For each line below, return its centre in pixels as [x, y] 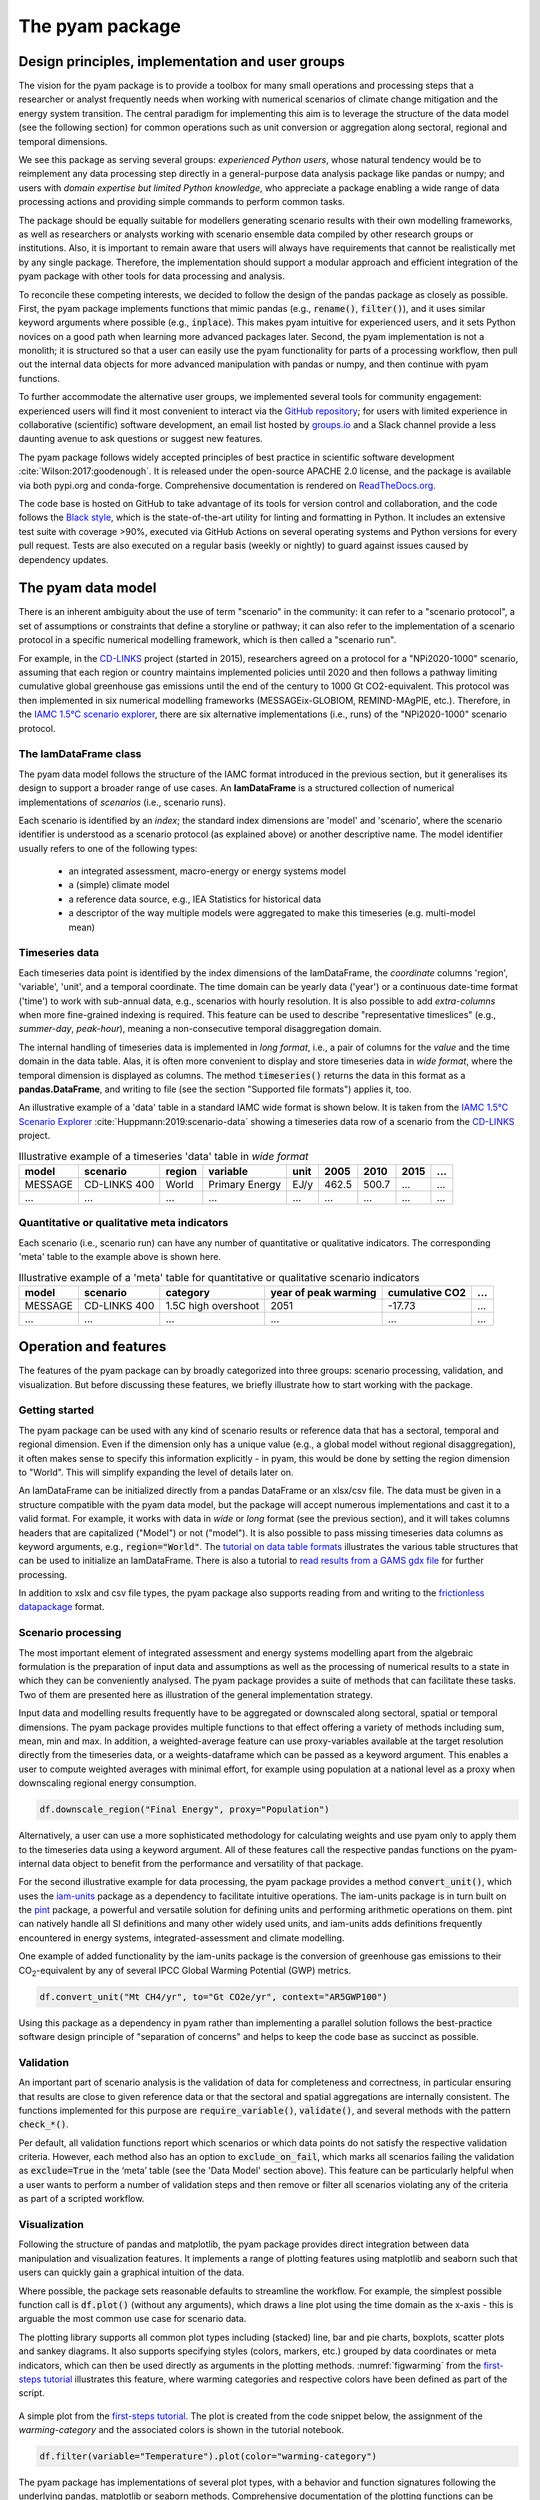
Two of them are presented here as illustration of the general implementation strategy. [196, 1694]
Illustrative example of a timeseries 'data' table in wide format [163, 1156]
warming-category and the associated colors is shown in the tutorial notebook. [181, 2430]
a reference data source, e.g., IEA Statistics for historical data [195, 899]
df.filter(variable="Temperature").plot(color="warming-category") [208, 2456]
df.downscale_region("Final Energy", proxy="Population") [184, 1809]
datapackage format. [61, 1607]
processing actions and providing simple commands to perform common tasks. [181, 202]
